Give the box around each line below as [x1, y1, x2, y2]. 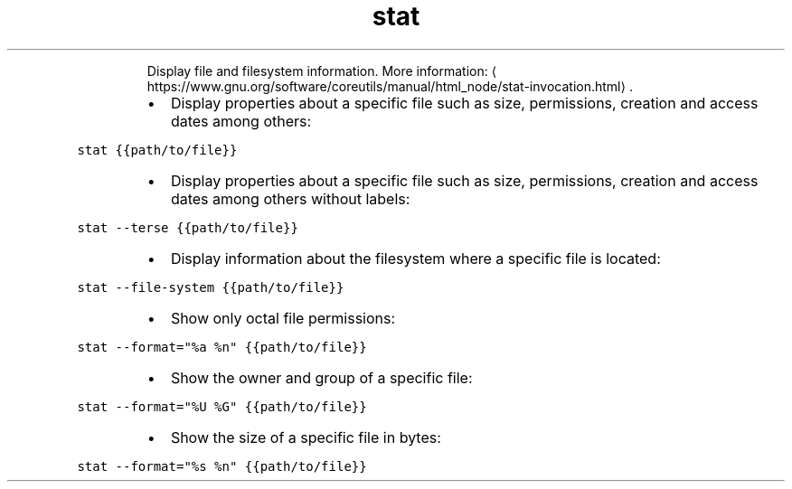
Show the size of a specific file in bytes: [170, 428, 441, 447]
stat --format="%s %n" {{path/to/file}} [77, 458, 367, 474]
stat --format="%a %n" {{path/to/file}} [77, 339, 367, 354]
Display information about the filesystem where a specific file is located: [170, 249, 661, 268]
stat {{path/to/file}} [77, 142, 238, 157]
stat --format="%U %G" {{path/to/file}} [77, 399, 367, 414]
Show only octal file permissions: [170, 308, 396, 327]
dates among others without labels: [170, 189, 410, 208]
